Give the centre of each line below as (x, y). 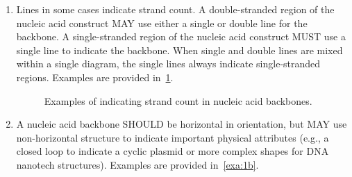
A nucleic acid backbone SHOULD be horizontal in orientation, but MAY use (182, 124)
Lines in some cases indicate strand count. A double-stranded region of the (175, 9)
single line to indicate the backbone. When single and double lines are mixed (179, 50)
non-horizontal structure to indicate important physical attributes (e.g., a (173, 137)
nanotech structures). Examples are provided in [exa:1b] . (137, 164)
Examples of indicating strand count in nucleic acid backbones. (178, 100)
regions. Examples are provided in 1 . (95, 77)
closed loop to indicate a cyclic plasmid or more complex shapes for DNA (173, 151)
